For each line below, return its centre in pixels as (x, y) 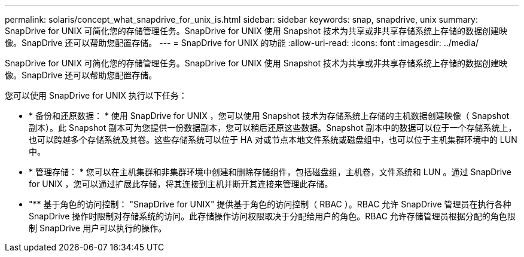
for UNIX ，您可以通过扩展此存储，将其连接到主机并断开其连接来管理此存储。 (181, 184)
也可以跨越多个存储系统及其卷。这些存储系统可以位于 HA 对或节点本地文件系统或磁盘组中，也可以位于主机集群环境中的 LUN (273, 140)
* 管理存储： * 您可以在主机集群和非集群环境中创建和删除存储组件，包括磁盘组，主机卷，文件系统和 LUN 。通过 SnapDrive (270, 172)
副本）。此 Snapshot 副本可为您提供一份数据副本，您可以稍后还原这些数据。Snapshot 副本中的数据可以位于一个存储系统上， (273, 128)
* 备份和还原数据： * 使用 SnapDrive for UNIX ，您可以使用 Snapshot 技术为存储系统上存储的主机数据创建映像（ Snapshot (269, 116)
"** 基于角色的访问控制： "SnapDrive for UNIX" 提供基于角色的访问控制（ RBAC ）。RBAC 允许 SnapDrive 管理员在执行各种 (270, 204)
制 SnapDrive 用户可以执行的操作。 (98, 228)
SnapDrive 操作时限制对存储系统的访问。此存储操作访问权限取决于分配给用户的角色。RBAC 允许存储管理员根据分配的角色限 (272, 216)
